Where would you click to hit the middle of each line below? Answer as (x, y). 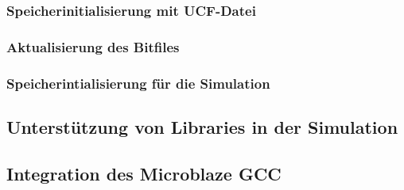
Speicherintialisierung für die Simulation (138, 83)
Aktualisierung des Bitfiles (93, 46)
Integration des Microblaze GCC (144, 173)
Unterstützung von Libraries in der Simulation (202, 126)
